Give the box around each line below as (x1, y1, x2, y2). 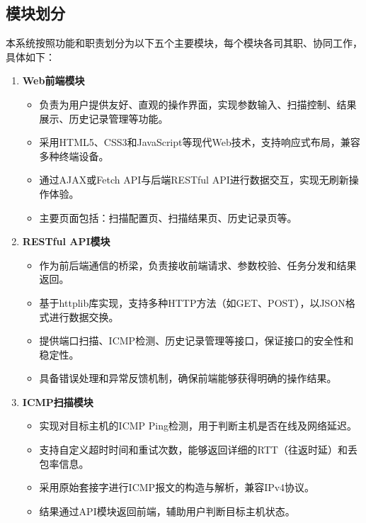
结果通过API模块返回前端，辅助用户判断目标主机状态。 (39, 503, 295, 518)
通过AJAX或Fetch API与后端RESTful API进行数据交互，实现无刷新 (39, 172, 349, 187)
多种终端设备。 (39, 148, 109, 163)
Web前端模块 (22, 73, 85, 88)
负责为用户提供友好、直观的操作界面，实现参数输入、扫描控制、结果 (39, 96, 357, 111)
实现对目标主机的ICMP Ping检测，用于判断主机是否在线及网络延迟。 (39, 418, 357, 433)
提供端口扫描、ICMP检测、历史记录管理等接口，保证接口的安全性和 (39, 333, 354, 348)
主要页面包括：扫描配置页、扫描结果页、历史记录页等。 (39, 210, 297, 225)
